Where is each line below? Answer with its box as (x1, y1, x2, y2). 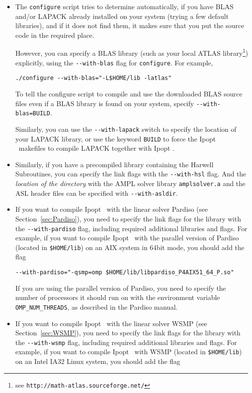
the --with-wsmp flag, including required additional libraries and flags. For (15, 337, 237, 347)
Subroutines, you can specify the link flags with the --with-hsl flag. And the (15, 169, 246, 179)
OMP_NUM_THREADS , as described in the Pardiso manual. (15, 301, 178, 312)
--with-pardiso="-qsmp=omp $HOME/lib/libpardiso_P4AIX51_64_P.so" (15, 269, 234, 276)
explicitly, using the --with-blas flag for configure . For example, (15, 57, 213, 67)
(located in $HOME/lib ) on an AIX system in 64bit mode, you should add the (15, 242, 245, 252)
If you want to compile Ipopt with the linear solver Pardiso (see (15, 204, 208, 214)
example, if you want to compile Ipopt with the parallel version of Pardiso (15, 233, 239, 243)
